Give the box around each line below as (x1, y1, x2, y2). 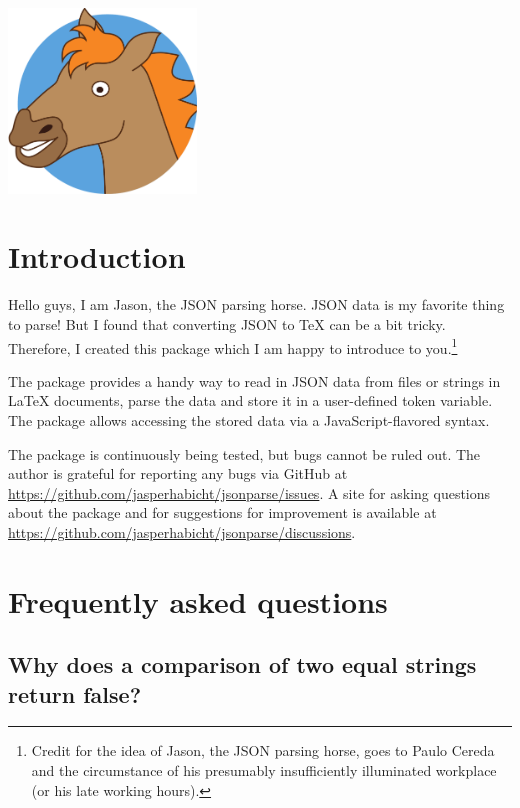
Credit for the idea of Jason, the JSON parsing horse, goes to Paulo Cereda (31, 740, 495, 761)
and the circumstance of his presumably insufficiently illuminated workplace (31, 760, 497, 781)
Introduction (8, 236, 186, 277)
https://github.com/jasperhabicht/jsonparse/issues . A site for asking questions (8, 482, 491, 503)
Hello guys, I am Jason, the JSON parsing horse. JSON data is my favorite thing (8, 294, 505, 315)
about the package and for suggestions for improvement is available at (8, 502, 437, 523)
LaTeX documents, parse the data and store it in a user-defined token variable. (8, 390, 493, 411)
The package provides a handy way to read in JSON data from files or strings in (8, 370, 501, 391)
